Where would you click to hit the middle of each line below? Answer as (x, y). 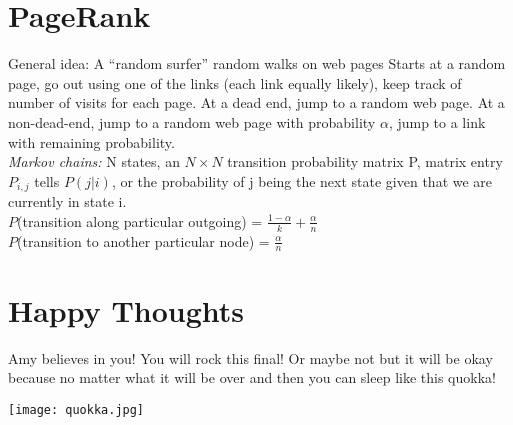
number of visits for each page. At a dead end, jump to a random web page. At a (256, 102)
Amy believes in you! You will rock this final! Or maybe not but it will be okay (250, 357)
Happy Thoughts (126, 309)
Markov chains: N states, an (94, 161)
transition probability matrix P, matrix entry (365, 161)
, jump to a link (437, 121)
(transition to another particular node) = (143, 240)
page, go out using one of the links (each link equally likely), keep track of (235, 82)
